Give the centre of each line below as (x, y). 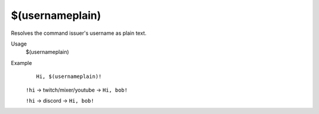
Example (22, 63)
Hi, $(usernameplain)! (69, 76)
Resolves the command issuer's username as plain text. (79, 33)
